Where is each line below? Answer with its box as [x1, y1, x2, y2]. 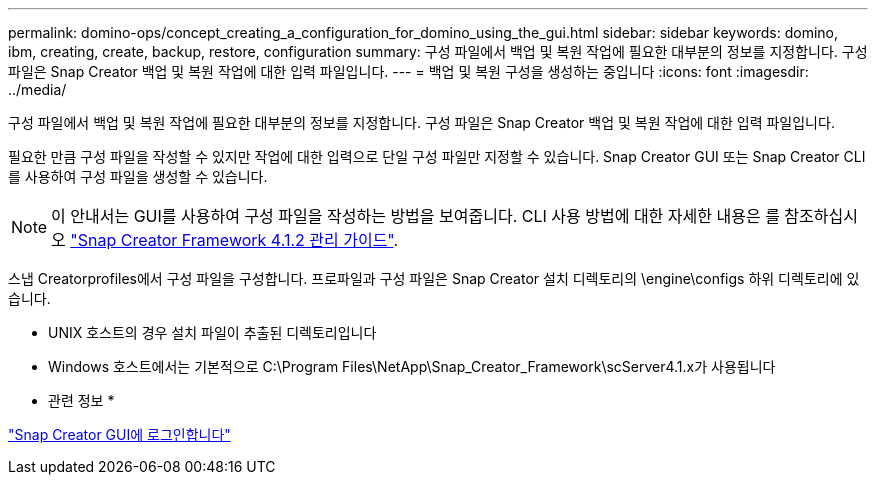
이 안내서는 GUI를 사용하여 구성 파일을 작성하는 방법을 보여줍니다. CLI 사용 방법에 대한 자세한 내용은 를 [51, 206, 780, 226]
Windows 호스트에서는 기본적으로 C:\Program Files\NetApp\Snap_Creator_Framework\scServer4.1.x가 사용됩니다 [48, 358, 776, 375]
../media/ [8, 81, 67, 98]
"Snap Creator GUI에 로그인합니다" [8, 426, 231, 443]
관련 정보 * [48, 392, 115, 409]
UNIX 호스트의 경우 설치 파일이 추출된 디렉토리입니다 [48, 324, 377, 341]
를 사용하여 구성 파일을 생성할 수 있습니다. [8, 168, 268, 185]
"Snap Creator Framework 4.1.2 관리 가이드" [70, 230, 394, 250]
